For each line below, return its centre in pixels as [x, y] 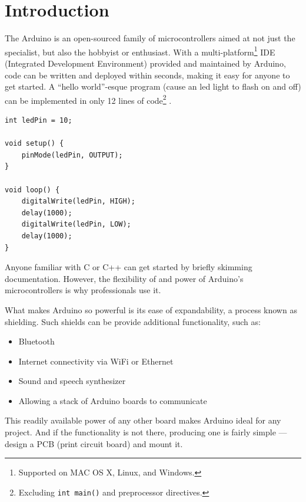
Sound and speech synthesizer [72, 381]
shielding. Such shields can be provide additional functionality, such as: [133, 321]
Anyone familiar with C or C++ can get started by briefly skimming [129, 267]
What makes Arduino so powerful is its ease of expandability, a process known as [151, 309]
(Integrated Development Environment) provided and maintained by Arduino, [145, 63]
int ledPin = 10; [39, 120]
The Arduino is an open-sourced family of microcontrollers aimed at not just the [150, 38]
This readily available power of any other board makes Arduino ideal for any [143, 420]
